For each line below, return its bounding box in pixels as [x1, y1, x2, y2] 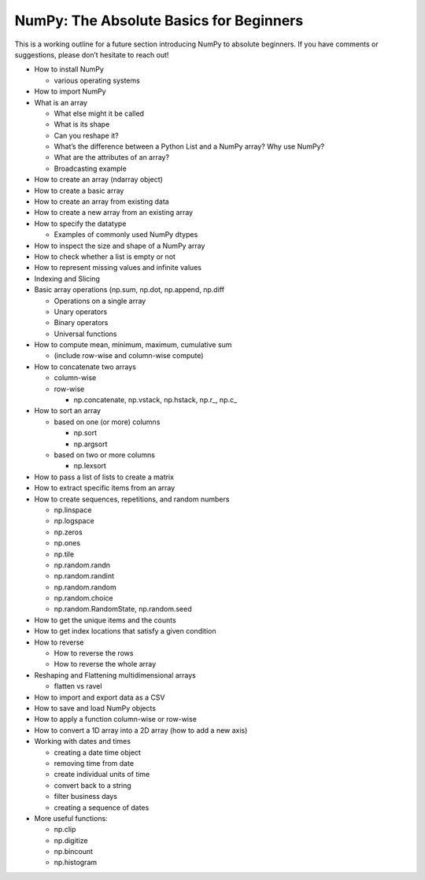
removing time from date [54, 758, 134, 767]
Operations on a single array [54, 296, 146, 305]
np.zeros [54, 527, 83, 537]
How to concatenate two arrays [34, 362, 137, 372]
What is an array [34, 98, 88, 107]
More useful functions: [34, 813, 108, 823]
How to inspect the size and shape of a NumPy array [34, 241, 205, 250]
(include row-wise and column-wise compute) [54, 351, 204, 361]
